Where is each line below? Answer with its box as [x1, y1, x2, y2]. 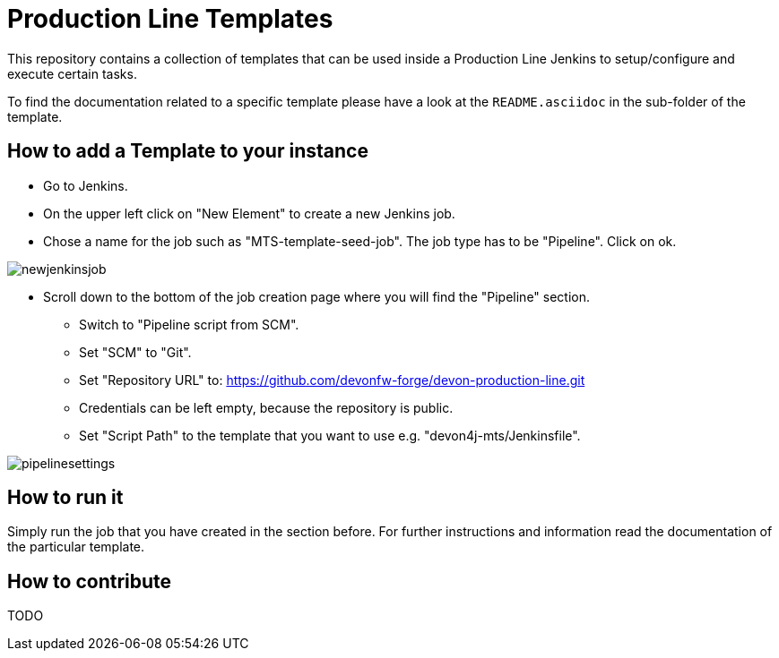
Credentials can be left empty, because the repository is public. [79, 399, 454, 415]
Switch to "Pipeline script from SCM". [79, 316, 299, 332]
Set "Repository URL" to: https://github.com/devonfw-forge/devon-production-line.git [79, 372, 585, 388]
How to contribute [7, 569, 172, 593]
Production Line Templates [7, 4, 333, 34]
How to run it [7, 486, 124, 509]
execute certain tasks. [7, 65, 137, 81]
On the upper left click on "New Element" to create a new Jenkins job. [43, 205, 455, 221]
